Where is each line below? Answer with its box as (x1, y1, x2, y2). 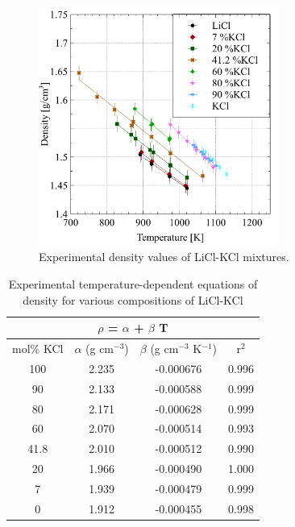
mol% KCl (12, 340, 64, 357)
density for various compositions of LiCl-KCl (23, 291, 243, 308)
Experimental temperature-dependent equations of (8, 275, 258, 292)
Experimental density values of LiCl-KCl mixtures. (39, 248, 289, 265)
